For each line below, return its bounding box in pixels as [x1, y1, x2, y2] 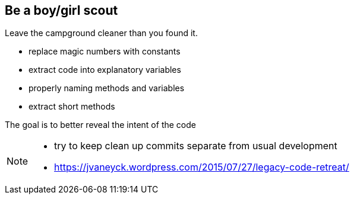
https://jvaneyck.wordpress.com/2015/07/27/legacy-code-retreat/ [54, 161, 349, 174]
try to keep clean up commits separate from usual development [54, 140, 337, 152]
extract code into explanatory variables [29, 65, 181, 75]
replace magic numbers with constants [29, 46, 181, 57]
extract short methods [29, 101, 115, 112]
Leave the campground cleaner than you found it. [5, 28, 198, 38]
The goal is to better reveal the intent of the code [5, 120, 196, 130]
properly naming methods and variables [29, 83, 185, 94]
